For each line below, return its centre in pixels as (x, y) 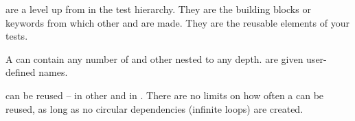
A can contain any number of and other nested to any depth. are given (154, 58)
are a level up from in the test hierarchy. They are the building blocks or (158, 9)
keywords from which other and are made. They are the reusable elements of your (177, 22)
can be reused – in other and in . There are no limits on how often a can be (165, 95)
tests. (17, 36)
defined (21, 72)
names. (53, 72)
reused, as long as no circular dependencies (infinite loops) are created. (154, 108)
